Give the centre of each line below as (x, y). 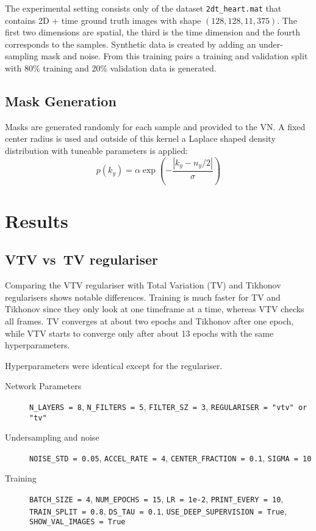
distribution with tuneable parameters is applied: (96, 151)
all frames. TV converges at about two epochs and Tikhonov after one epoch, (149, 320)
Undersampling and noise (52, 437)
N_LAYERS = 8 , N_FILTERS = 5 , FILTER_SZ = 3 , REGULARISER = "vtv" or (168, 406)
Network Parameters (43, 386)
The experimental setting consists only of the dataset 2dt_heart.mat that (143, 8)
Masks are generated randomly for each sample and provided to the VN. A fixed (155, 126)
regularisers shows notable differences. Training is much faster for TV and (143, 297)
